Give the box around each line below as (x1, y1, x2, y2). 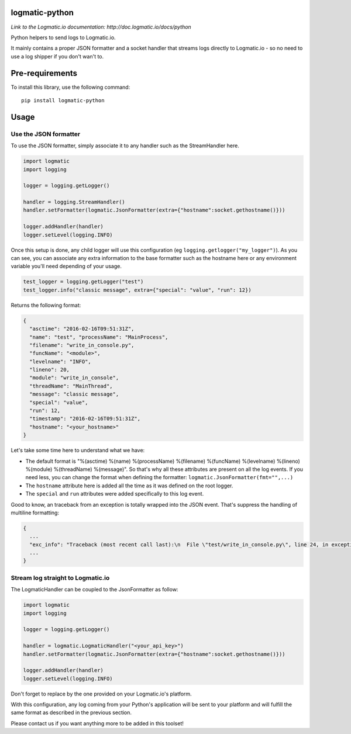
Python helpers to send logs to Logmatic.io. (11, 34, 116, 41)
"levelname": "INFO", (29, 358, 92, 365)
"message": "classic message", (29, 391, 119, 397)
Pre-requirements (11, 68, 78, 78)
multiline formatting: (11, 509, 60, 516)
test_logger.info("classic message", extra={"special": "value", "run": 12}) (23, 286, 252, 293)
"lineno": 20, (29, 366, 70, 373)
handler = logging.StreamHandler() (23, 199, 125, 206)
